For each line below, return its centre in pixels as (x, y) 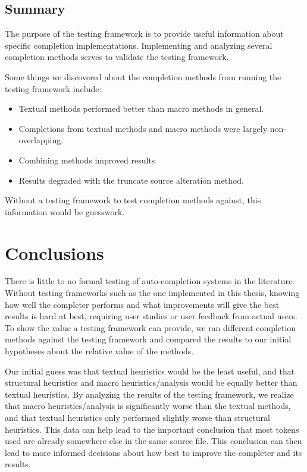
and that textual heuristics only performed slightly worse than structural (137, 417)
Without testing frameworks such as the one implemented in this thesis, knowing (152, 293)
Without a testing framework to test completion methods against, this (133, 200)
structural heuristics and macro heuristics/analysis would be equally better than (151, 383)
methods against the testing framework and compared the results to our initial (148, 339)
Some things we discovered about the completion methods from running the (143, 76)
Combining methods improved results (87, 160)
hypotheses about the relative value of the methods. (99, 351)
